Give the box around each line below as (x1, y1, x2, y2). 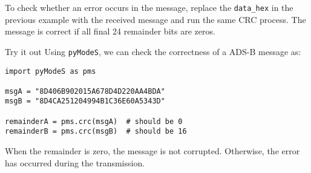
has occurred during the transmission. (5, 156, 145, 169)
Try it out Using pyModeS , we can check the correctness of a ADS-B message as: (5, 45, 301, 57)
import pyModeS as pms (5, 67, 96, 76)
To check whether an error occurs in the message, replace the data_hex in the (5, 1, 293, 13)
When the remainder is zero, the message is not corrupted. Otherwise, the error (5, 145, 300, 157)
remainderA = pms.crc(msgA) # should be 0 (5, 117, 183, 126)
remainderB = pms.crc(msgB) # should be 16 (5, 127, 187, 136)
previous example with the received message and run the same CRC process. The (5, 13, 306, 25)
